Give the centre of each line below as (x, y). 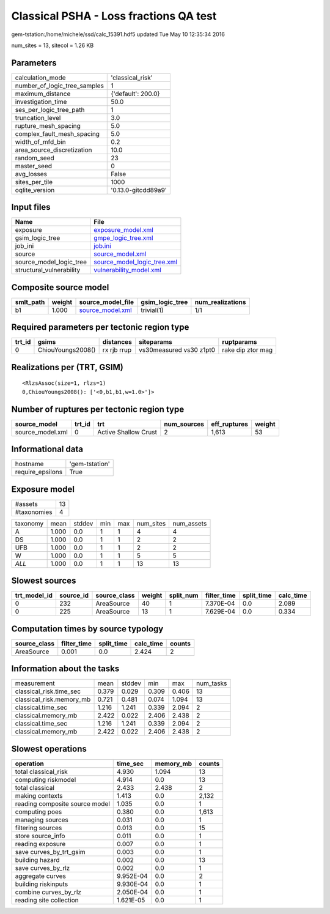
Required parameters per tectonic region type (100, 327)
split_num (184, 595)
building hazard (37, 860)
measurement (35, 683)
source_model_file (107, 302)
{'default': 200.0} (135, 94)
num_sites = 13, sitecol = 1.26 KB (53, 45)
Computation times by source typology (87, 629)
